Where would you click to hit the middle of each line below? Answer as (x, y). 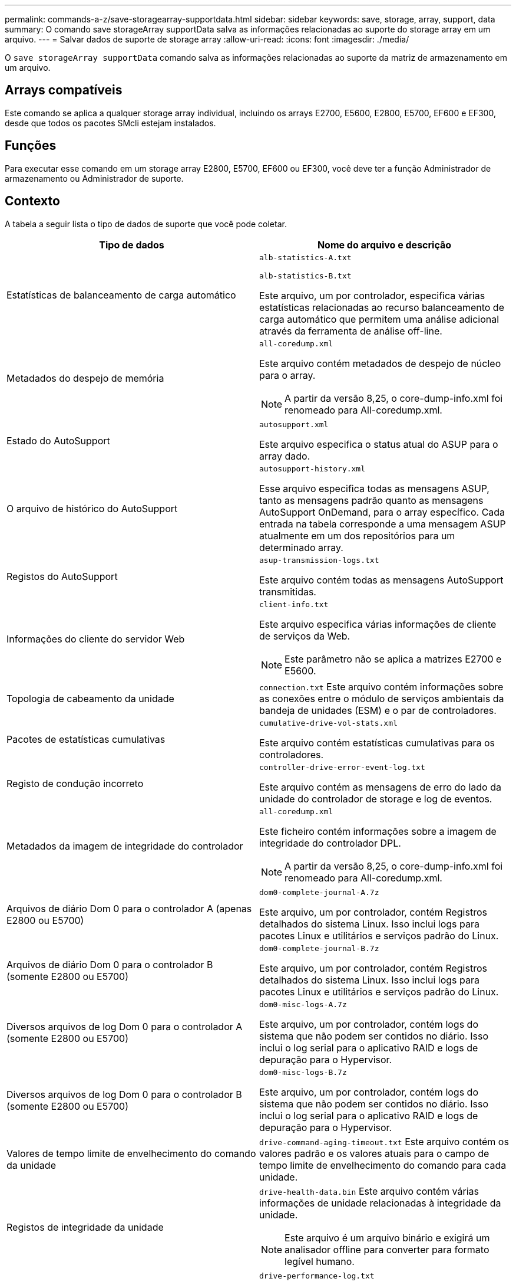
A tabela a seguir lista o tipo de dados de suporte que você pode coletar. (146, 224)
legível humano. (320, 1261)
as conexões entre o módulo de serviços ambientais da (382, 698)
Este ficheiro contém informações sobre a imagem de (378, 831)
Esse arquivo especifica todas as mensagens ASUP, (374, 488)
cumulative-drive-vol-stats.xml (328, 723)
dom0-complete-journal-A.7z (319, 892)
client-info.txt (294, 604)
